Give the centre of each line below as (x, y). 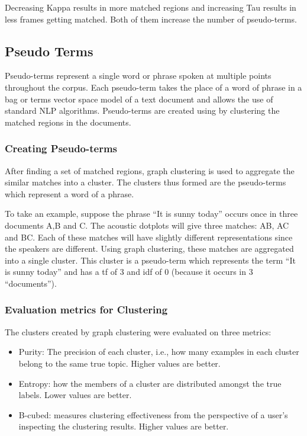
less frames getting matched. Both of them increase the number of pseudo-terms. (151, 19)
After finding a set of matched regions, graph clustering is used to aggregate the (150, 170)
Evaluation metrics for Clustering (86, 310)
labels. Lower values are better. (75, 395)
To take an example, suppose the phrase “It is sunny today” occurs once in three (151, 214)
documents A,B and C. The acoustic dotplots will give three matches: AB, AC (147, 225)
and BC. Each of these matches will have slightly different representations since (149, 237)
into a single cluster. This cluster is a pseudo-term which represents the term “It (150, 260)
